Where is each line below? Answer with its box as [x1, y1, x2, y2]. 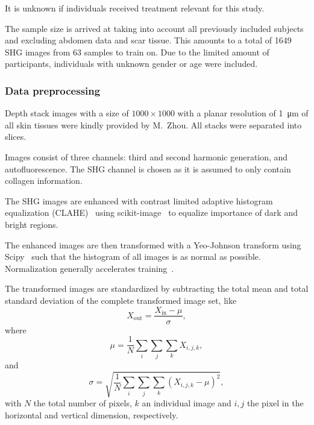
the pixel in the [246, 397, 304, 409]
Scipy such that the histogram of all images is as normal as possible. [5, 250, 261, 263]
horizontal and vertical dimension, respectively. [5, 408, 178, 421]
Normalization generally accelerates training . [5, 262, 174, 274]
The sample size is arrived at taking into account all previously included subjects [5, 22, 304, 34]
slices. [5, 130, 27, 143]
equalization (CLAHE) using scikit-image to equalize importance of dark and [5, 206, 298, 219]
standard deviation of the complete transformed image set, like [5, 294, 237, 306]
